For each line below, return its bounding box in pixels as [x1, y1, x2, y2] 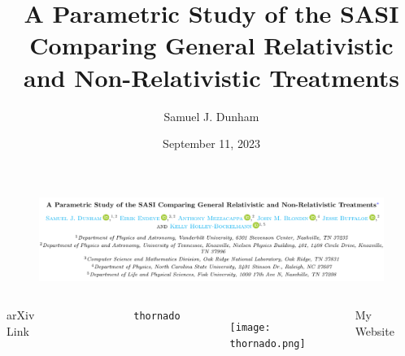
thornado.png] [229, 338, 306, 350]
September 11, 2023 [163, 135, 260, 152]
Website [355, 322, 394, 339]
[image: [229, 322, 271, 334]
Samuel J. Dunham [163, 107, 259, 124]
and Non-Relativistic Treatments [24, 60, 399, 93]
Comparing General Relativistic [29, 28, 394, 62]
